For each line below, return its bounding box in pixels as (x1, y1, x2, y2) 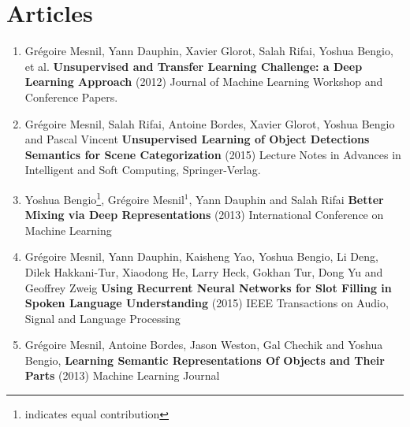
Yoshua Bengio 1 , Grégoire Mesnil (24, 188, 184, 207)
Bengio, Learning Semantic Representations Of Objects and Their (24, 351, 385, 368)
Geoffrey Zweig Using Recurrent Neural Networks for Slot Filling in (24, 279, 392, 295)
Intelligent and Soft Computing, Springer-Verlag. (24, 162, 261, 178)
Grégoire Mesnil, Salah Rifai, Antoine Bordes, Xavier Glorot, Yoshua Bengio (24, 115, 395, 132)
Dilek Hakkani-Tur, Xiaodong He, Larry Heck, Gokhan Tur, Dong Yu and (24, 263, 383, 280)
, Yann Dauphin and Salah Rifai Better (188, 191, 384, 207)
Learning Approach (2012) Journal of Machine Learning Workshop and (24, 73, 383, 90)
